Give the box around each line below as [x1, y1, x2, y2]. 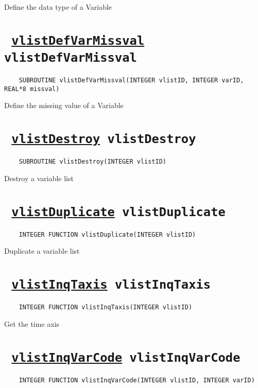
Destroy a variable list [4, 172, 74, 183]
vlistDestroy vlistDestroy [11, 132, 196, 147]
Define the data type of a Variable [4, 2, 112, 12]
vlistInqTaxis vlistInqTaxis [11, 277, 211, 292]
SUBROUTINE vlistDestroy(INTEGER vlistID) [19, 158, 166, 166]
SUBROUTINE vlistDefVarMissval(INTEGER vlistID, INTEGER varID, [19, 77, 244, 84]
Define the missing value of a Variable [4, 100, 124, 111]
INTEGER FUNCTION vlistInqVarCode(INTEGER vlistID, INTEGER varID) [19, 376, 255, 384]
